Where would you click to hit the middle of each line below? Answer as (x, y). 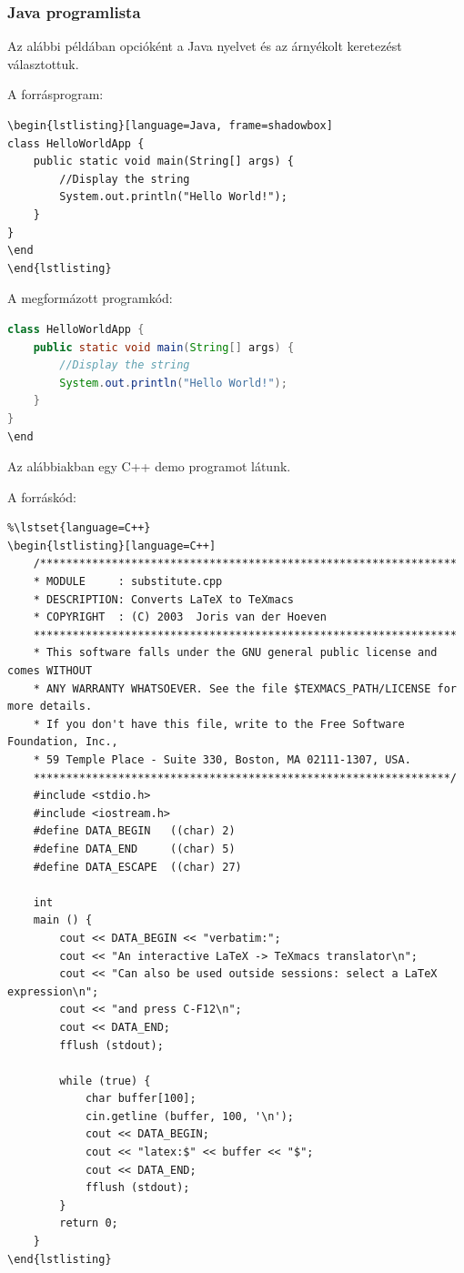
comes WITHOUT (50, 671)
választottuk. (43, 63)
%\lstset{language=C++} (79, 528)
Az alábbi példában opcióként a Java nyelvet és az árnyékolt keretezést (205, 46)
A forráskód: (42, 496)
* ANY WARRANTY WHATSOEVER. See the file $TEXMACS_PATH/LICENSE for (245, 688)
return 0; (89, 1223)
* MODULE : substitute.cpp (128, 582)
